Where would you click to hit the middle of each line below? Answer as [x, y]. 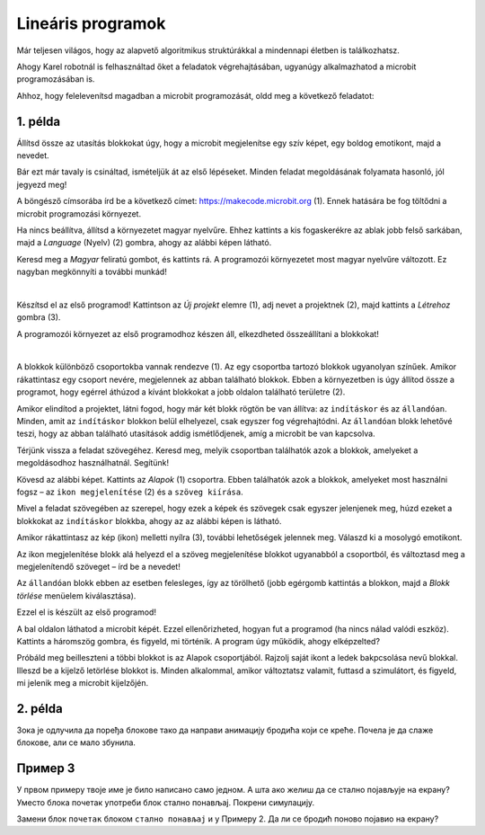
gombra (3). [39, 317]
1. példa [39, 121]
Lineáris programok [91, 23]
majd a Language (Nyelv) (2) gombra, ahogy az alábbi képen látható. [144, 243]
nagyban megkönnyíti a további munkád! [92, 272]
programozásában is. [56, 79]
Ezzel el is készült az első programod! [87, 612]
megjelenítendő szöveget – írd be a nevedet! [99, 566]
